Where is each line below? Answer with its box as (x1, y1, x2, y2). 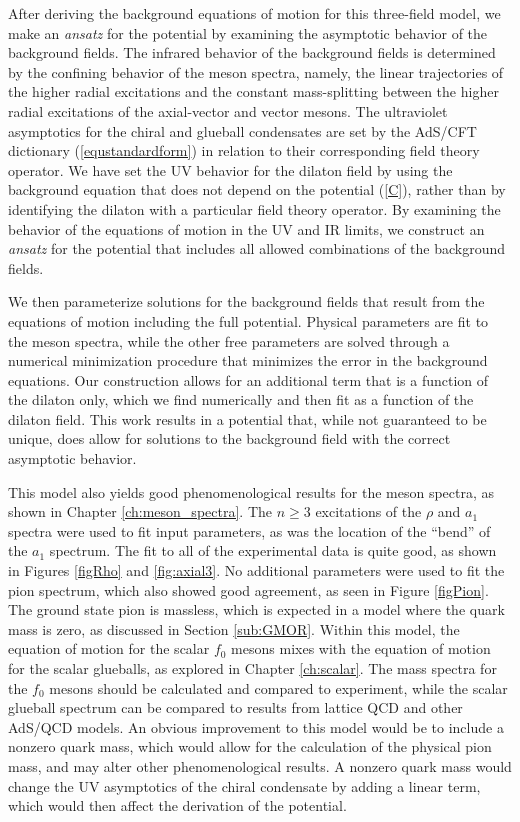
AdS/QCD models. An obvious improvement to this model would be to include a (8, 716, 504, 737)
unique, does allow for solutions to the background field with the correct (8, 428, 451, 449)
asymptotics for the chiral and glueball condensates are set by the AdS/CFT (8, 120, 477, 141)
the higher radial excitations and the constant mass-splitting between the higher (8, 81, 499, 102)
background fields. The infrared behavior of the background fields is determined (8, 42, 496, 63)
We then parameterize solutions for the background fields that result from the (8, 291, 485, 312)
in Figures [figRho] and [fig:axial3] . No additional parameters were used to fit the (8, 560, 505, 581)
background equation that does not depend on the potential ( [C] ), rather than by (8, 179, 506, 200)
